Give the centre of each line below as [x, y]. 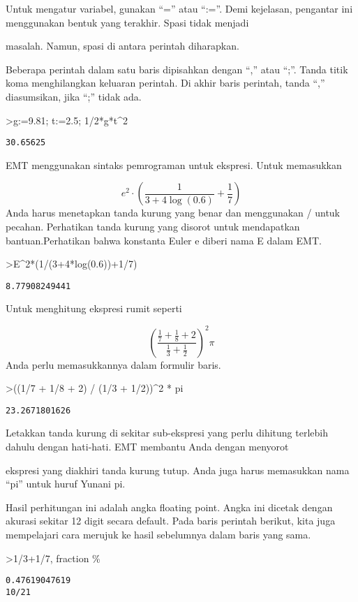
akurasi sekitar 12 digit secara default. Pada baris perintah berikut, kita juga [171, 521]
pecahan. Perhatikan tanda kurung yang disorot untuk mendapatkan [153, 226]
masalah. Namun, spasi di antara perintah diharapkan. [122, 46]
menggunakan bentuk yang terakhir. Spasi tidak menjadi [127, 22]
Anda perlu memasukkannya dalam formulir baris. [113, 364]
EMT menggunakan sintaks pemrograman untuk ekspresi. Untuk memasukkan [174, 164]
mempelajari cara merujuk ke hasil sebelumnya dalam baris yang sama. [158, 534]
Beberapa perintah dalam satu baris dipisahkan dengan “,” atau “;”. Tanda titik [177, 69]
